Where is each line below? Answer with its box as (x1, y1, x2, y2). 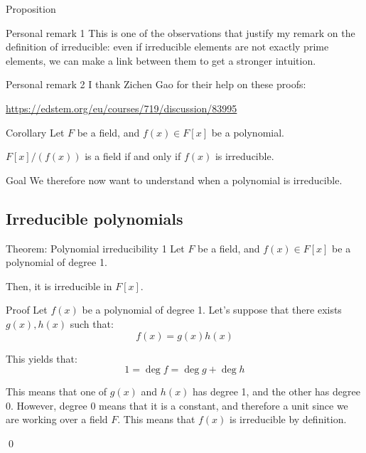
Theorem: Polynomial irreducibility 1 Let (6, 240, 185, 255)
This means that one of (6, 384, 107, 399)
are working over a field (6, 412, 108, 427)
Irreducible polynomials (6, 207, 183, 229)
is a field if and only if (85, 149, 181, 164)
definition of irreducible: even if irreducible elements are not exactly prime (6, 39, 329, 54)
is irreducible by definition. (230, 412, 347, 427)
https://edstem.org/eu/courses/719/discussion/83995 (6, 100, 237, 115)
